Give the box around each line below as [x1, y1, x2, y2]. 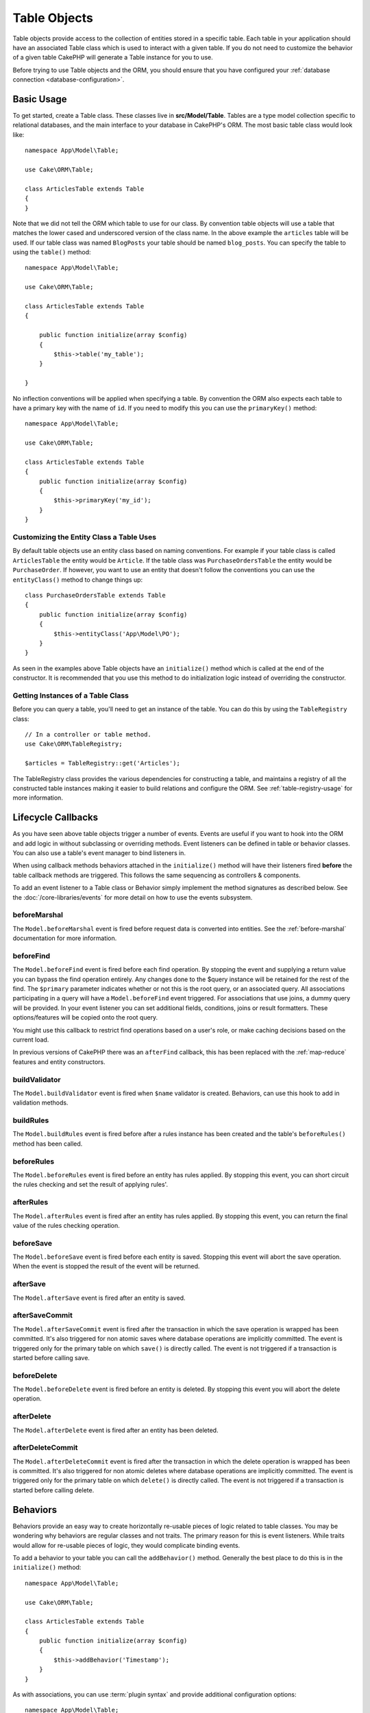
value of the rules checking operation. [12, 1221, 120, 1229]
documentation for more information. [12, 934, 117, 942]
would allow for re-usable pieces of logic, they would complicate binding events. [12, 1541, 241, 1549]
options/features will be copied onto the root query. [12, 1013, 158, 1022]
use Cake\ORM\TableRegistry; [25, 740, 123, 748]
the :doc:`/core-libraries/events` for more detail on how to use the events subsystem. [12, 893, 253, 901]
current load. [12, 1035, 49, 1044]
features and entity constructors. [12, 1057, 106, 1065]
